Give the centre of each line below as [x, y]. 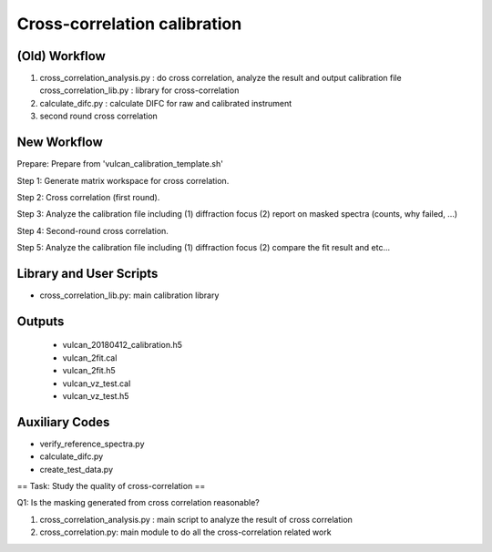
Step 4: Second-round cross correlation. [92, 230]
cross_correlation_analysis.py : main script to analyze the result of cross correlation [196, 519]
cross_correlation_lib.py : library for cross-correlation [139, 90]
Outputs [41, 321]
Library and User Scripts [87, 273]
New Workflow [60, 143]
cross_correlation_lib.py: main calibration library [129, 295]
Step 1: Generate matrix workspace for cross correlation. [123, 180]
